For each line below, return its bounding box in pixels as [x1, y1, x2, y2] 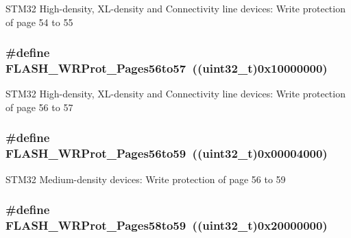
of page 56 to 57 [5, 99, 73, 114]
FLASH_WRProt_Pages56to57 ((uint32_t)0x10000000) [5, 60, 328, 77]
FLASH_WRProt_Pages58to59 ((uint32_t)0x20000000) [5, 217, 328, 234]
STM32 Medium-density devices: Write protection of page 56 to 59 [5, 171, 286, 186]
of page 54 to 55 [5, 14, 73, 29]
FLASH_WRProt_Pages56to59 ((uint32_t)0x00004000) [5, 145, 328, 162]
